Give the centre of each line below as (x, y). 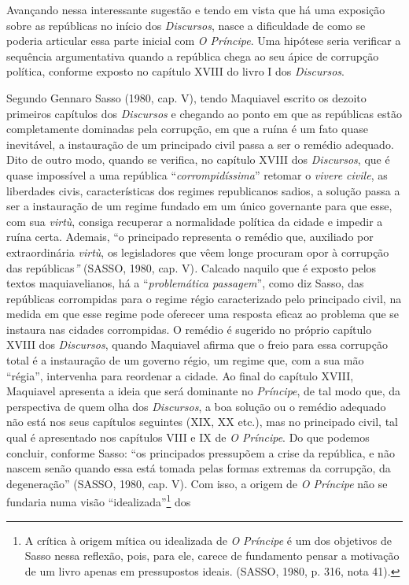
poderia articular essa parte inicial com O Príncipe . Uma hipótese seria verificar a (204, 41)
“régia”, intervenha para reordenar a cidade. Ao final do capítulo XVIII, (180, 375)
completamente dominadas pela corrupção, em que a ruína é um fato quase (187, 129)
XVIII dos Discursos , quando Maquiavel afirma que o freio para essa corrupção (197, 344)
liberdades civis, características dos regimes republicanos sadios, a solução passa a (203, 190)
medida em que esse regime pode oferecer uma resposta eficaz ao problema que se (203, 314)
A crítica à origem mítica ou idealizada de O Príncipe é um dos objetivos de (208, 540)
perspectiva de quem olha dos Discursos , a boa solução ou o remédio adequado (196, 406)
